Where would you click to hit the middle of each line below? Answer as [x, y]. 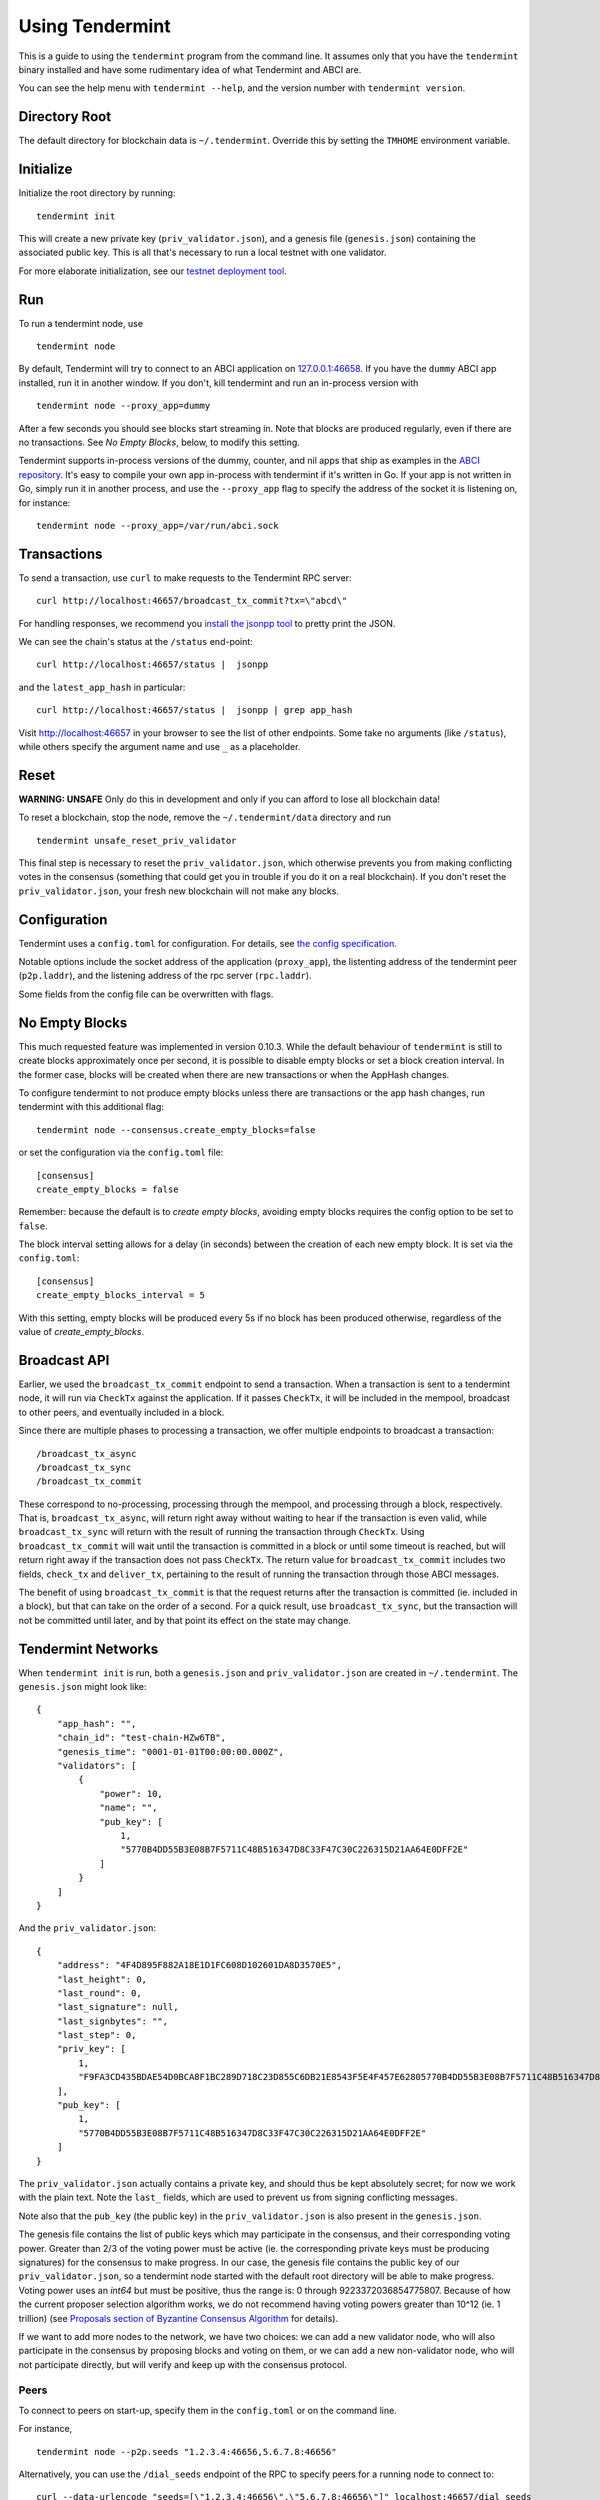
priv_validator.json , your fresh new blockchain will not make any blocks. [179, 891]
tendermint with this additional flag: [91, 1107]
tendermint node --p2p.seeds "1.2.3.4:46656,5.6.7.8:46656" [186, 2451]
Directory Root [65, 116]
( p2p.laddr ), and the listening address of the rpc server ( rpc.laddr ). [165, 976]
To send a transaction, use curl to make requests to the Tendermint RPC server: [185, 577]
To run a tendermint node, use [81, 323]
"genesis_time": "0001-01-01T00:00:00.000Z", [170, 1751]
